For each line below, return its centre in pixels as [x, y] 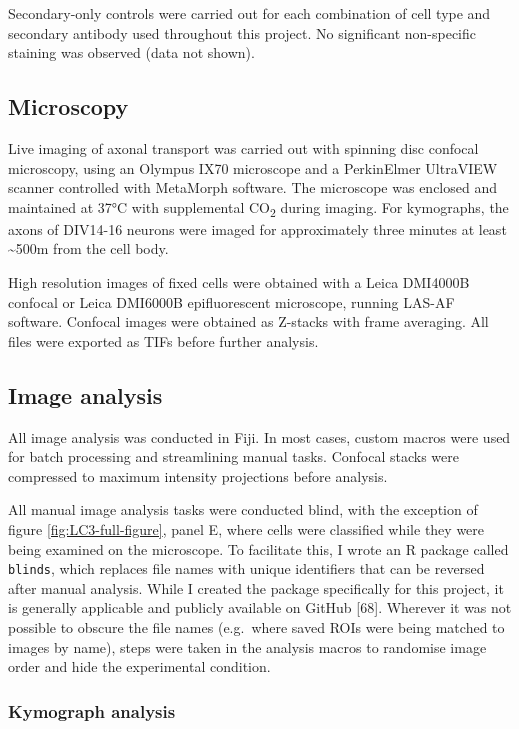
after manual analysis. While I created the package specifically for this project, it [256, 587]
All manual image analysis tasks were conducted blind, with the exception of [243, 509]
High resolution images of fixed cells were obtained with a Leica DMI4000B [239, 282]
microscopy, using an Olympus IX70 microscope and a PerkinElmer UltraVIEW [253, 167]
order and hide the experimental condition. [139, 666]
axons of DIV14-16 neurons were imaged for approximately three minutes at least [257, 228]
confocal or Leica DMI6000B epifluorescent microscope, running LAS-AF [231, 301]
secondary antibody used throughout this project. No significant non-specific [242, 32]
